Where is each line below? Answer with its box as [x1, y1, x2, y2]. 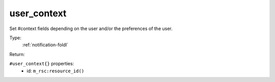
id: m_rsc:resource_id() [26, 68, 85, 74]
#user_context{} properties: [9, 61, 74, 67]
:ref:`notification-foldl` [22, 42, 69, 48]
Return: [9, 51, 25, 57]
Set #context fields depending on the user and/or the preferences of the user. [9, 25, 173, 32]
